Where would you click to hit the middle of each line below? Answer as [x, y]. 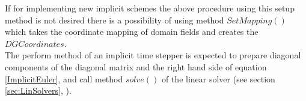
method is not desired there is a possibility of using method [115, 20]
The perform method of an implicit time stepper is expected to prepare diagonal [153, 55]
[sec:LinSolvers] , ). [38, 90]
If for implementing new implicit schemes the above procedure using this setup [150, 8]
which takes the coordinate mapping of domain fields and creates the [132, 32]
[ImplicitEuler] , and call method [64, 78]
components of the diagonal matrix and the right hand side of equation [136, 66]
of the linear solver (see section [218, 78]
